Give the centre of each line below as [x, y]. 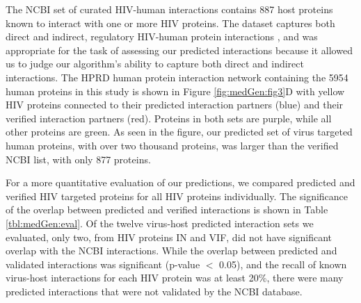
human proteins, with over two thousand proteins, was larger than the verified [172, 145]
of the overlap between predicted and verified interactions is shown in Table [167, 210]
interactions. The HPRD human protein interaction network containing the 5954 [177, 77]
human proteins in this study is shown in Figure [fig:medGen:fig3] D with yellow [175, 91]
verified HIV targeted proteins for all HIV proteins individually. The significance [177, 196]
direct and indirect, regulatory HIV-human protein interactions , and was [162, 36]
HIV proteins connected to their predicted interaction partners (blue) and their [175, 105]
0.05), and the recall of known [283, 264]
